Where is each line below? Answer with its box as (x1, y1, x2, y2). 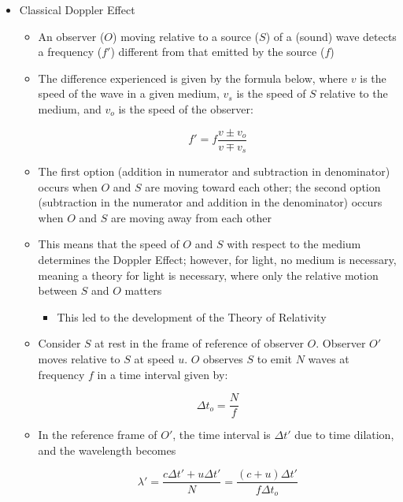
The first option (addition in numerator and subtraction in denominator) (38, 163, 390, 180)
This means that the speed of (38, 236, 179, 252)
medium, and (38, 100, 102, 117)
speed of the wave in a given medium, (38, 85, 220, 102)
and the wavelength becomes (38, 441, 176, 458)
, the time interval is (172, 426, 271, 443)
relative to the (320, 85, 388, 102)
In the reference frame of (38, 426, 157, 443)
